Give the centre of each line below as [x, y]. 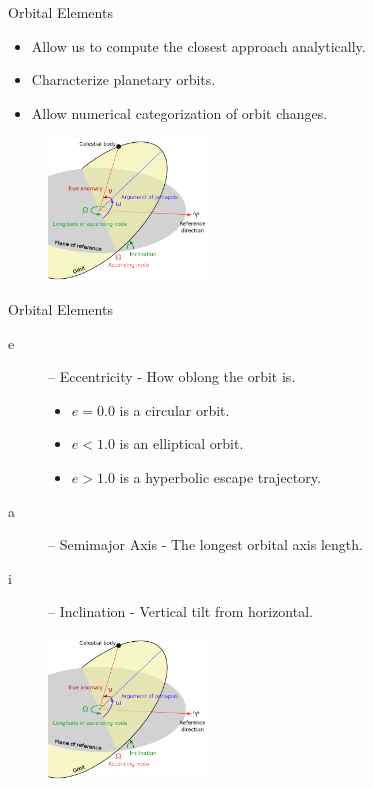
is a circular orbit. [174, 409]
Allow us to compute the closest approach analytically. [198, 45]
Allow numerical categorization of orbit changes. [179, 112]
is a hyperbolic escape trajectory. [220, 476]
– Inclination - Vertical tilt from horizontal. [180, 611]
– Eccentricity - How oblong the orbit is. [172, 376]
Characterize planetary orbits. [123, 79]
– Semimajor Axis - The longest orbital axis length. [205, 544]
